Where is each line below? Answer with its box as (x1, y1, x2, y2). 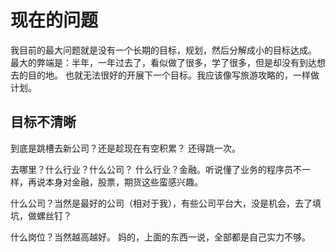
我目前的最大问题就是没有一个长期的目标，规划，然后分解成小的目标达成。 (10, 44, 317, 56)
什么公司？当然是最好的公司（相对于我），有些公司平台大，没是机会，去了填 (10, 197, 322, 209)
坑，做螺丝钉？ (10, 209, 72, 221)
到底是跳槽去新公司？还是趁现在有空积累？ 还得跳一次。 (10, 142, 241, 154)
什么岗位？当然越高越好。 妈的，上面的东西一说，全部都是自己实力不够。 (10, 231, 311, 243)
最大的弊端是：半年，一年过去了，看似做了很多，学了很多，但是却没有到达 (10, 56, 317, 68)
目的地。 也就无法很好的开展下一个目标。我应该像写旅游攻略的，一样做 (27, 69, 320, 81)
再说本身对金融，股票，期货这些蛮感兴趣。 (27, 176, 203, 188)
